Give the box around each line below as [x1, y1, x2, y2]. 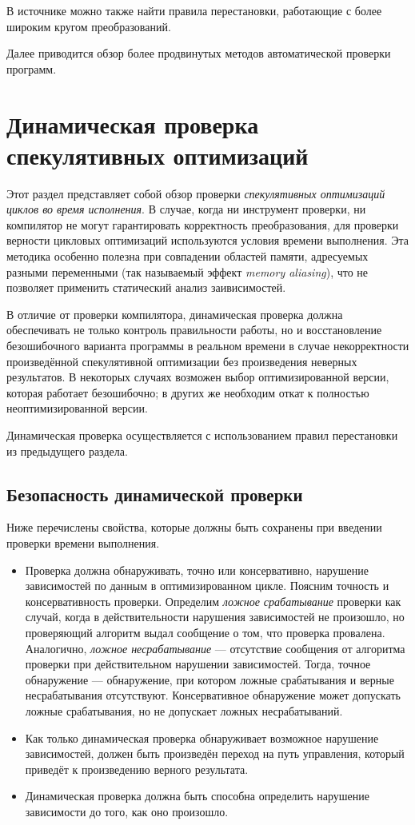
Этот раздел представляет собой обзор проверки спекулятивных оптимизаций [6, 185, 385, 201]
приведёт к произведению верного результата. [25, 760, 249, 777]
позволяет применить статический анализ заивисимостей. [6, 279, 286, 296]
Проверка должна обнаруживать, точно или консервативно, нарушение [25, 561, 369, 578]
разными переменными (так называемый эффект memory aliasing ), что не [6, 263, 369, 280]
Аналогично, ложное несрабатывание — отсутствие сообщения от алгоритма [25, 640, 405, 656]
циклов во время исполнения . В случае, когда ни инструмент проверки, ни [6, 201, 366, 217]
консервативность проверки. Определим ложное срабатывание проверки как [25, 592, 401, 609]
